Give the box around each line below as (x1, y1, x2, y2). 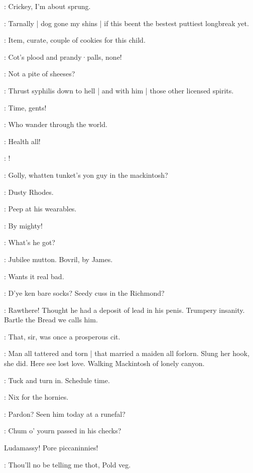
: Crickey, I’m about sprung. (4, 1, 91, 11)
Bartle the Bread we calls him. (4, 314, 98, 325)
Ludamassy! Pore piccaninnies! (4, 442, 98, 453)
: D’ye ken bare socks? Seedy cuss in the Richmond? (4, 288, 165, 298)
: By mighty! (4, 220, 43, 230)
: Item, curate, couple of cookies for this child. (4, 35, 146, 45)
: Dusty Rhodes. (4, 186, 54, 197)
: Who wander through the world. (4, 119, 107, 130)
